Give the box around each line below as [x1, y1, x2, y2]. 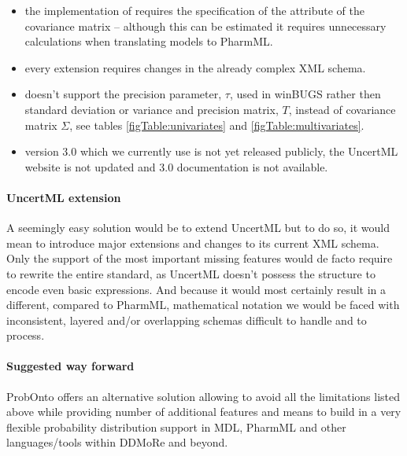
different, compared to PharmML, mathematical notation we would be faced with [6, 296, 400, 313]
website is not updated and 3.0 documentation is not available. [24, 158, 328, 175]
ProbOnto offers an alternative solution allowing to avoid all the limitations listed [6, 388, 400, 404]
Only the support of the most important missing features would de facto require [6, 250, 393, 267]
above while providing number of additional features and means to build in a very [6, 403, 401, 420]
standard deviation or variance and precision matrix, [24, 101, 279, 117]
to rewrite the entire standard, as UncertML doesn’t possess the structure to [6, 265, 376, 281]
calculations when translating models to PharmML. [24, 33, 273, 50]
